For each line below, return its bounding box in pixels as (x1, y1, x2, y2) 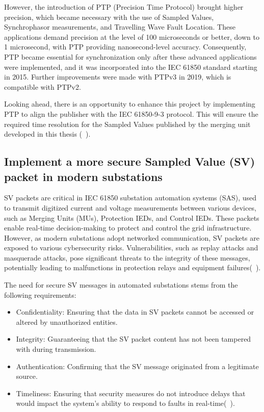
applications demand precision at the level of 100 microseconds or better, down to (4, 31, 259, 42)
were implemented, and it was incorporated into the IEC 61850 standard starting (4, 61, 257, 72)
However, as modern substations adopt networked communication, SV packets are (4, 232, 260, 243)
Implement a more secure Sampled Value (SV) (4, 153, 255, 169)
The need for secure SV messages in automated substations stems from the (4, 279, 238, 290)
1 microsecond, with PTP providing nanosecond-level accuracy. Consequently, (4, 41, 247, 52)
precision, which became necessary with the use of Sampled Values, (4, 11, 214, 22)
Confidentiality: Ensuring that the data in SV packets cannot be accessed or (16, 306, 254, 317)
